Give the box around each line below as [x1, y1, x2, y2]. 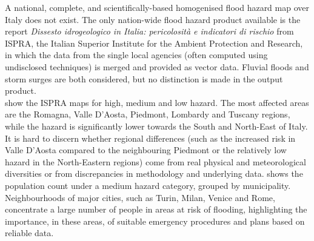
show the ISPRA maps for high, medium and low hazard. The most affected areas [5, 96, 309, 108]
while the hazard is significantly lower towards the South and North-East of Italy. [5, 119, 308, 132]
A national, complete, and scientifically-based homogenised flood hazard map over [5, 1, 309, 13]
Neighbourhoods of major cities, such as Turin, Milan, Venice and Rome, [5, 191, 275, 203]
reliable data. [5, 226, 54, 239]
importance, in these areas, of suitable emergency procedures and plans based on [5, 214, 305, 227]
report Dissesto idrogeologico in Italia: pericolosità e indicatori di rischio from [5, 25, 294, 38]
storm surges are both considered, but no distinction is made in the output [5, 72, 283, 85]
